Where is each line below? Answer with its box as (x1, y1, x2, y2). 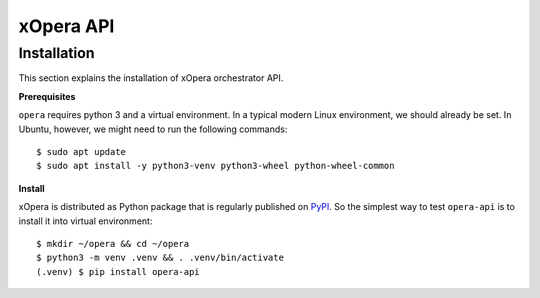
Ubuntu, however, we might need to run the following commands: (18, 123, 288, 135)
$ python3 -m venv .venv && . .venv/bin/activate (36, 252, 285, 264)
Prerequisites (18, 90, 76, 102)
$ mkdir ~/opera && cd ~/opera (36, 238, 190, 249)
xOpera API (18, 15, 115, 37)
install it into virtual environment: (18, 215, 153, 227)
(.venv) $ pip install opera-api (36, 266, 200, 277)
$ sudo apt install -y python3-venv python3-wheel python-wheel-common (36, 160, 395, 172)
